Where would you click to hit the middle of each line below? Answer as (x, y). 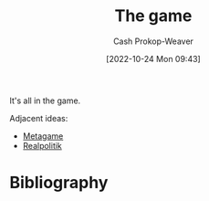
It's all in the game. (45, 100)
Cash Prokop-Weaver (153, 41)
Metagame (43, 136)
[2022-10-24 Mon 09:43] (153, 58)
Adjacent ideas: (39, 118)
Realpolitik (42, 145)
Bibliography (59, 183)
